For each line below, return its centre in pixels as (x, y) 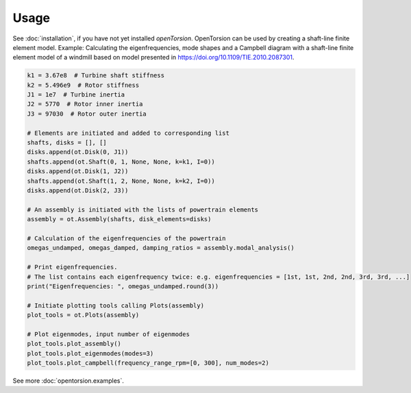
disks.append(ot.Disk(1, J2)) (78, 172)
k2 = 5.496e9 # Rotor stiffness (83, 85)
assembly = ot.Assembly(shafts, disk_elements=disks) (119, 219)
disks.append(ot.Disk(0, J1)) (78, 152)
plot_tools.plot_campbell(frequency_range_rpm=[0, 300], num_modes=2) (148, 363)
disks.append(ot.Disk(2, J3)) (78, 191)
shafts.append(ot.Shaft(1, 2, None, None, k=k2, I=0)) (121, 181)
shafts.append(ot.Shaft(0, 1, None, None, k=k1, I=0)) (121, 162)
